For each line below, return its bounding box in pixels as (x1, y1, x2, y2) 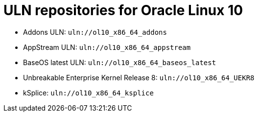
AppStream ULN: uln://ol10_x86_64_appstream (23, 43, 191, 51)
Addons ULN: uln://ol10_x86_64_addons (23, 27, 167, 36)
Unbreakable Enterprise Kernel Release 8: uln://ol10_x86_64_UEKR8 (23, 73, 255, 82)
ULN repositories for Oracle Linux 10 (3, 2, 243, 19)
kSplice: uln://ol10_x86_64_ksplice (23, 88, 154, 97)
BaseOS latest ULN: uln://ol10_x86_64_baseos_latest (23, 58, 216, 67)
